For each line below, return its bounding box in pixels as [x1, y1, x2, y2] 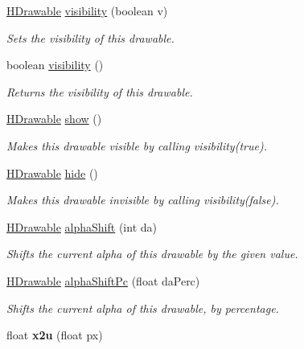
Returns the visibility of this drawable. [6, 83, 193, 100]
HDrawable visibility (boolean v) [6, 2, 168, 18]
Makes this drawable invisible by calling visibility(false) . [6, 191, 279, 208]
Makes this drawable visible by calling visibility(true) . [6, 137, 267, 154]
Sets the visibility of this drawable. [6, 29, 175, 46]
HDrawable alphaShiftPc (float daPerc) [6, 272, 200, 289]
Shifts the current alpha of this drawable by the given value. [6, 245, 298, 262]
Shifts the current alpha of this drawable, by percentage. [6, 299, 279, 316]
